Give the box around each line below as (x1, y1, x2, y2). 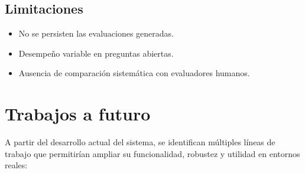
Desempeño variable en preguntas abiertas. (18, 47, 174, 59)
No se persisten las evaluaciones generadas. (18, 27, 174, 40)
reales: (5, 159, 28, 171)
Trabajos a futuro (5, 102, 151, 126)
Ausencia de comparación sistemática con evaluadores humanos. (18, 67, 250, 79)
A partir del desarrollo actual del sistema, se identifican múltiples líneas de (5, 136, 275, 148)
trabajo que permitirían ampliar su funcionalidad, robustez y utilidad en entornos (5, 147, 300, 159)
